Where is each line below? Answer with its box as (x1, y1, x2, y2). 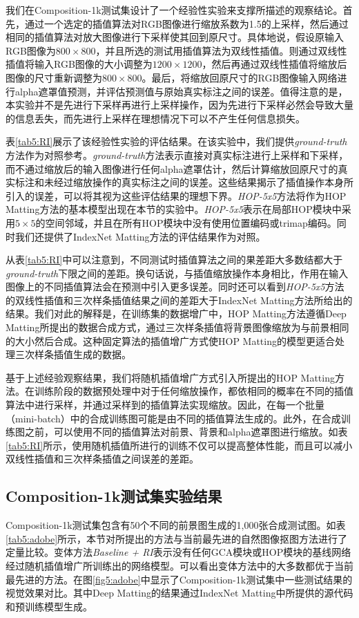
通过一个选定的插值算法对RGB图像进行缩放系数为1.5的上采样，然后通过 (24, 16, 349, 30)
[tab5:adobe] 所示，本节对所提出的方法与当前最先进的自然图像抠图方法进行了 (6, 531, 348, 545)
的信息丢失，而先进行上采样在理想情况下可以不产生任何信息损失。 (6, 111, 305, 125)
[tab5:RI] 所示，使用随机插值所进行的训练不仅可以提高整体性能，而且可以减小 (6, 438, 353, 452)
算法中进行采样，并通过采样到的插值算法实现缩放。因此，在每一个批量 (6, 397, 324, 412)
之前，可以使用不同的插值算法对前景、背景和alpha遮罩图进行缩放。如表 (24, 424, 348, 439)
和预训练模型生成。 (6, 599, 93, 613)
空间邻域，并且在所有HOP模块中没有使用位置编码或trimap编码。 (45, 215, 337, 230)
